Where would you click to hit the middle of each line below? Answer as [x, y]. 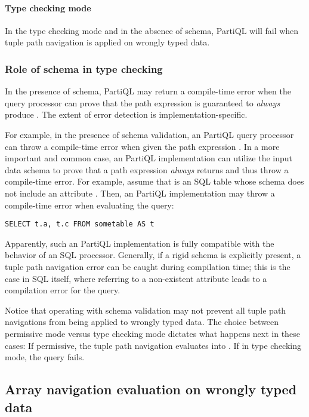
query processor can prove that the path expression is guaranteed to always [143, 102]
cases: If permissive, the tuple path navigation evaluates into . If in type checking [153, 345]
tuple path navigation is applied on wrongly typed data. [107, 42]
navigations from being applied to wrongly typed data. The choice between [142, 322]
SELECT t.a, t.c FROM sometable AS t [80, 224]
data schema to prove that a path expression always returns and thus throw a [147, 169]
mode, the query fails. [45, 357]
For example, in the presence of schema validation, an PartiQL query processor [149, 134]
